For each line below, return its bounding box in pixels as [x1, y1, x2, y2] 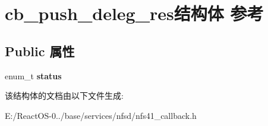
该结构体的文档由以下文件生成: [5, 89, 124, 102]
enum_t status [5, 69, 62, 82]
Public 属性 [5, 41, 75, 60]
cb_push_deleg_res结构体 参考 [5, 1, 264, 25]
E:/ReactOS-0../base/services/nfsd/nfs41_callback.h [5, 109, 197, 121]
